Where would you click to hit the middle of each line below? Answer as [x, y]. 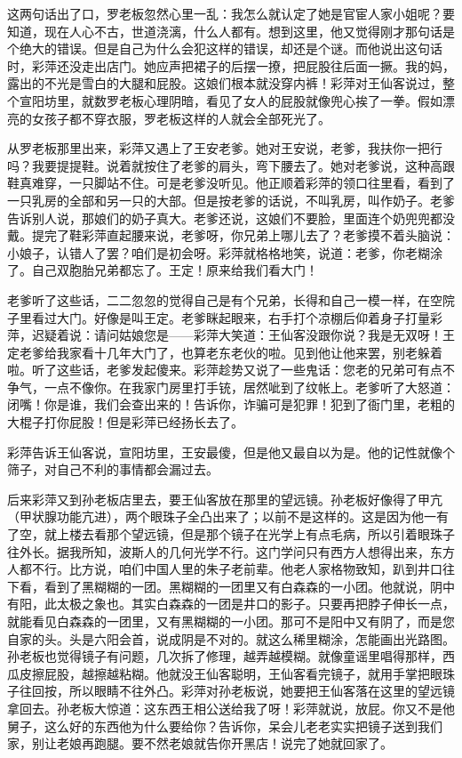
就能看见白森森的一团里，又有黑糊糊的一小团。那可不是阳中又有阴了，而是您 [231, 621]
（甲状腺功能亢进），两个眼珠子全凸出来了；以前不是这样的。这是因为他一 [222, 516]
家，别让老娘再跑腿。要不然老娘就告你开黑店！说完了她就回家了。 [200, 743]
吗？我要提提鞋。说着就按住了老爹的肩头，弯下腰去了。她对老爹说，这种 [219, 165]
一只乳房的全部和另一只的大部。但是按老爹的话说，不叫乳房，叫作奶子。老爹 [231, 200]
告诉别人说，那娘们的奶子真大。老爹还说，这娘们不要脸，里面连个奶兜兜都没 [231, 218]
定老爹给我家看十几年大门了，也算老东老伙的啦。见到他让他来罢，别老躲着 [225, 352]
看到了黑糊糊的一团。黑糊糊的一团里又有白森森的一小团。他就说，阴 [243, 586]
